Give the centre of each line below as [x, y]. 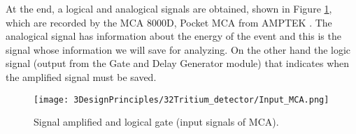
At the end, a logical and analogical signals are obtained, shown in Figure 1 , [169, 8]
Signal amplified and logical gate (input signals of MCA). [156, 122]
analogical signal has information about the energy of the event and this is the [173, 36]
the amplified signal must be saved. [81, 76]
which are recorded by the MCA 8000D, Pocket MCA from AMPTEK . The [169, 22]
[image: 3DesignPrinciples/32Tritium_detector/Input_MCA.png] [181, 99]
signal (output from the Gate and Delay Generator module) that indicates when [178, 63]
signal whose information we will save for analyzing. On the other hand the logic [178, 49]
